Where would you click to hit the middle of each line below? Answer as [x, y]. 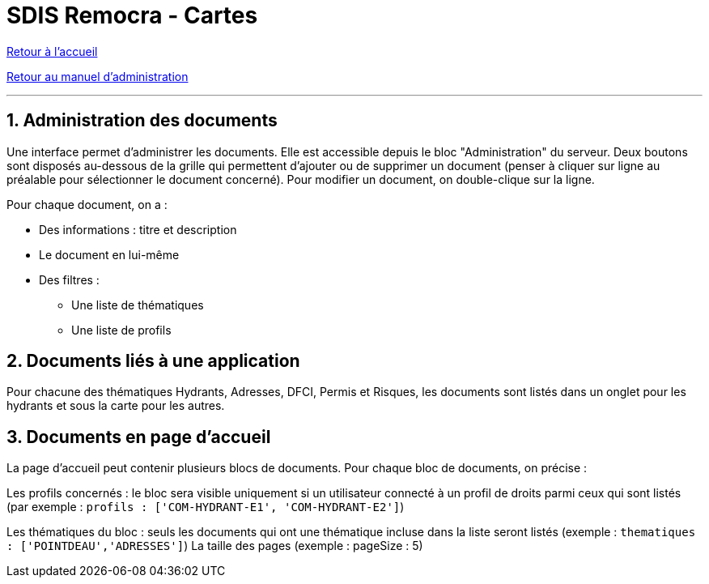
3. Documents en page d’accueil [139, 437]
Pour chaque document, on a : [87, 204]
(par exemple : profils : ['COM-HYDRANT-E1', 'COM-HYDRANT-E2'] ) [206, 507]
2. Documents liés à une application [153, 361]
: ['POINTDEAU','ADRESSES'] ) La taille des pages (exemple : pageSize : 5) [215, 546]
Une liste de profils [121, 330]
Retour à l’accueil [52, 51]
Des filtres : [69, 279]
